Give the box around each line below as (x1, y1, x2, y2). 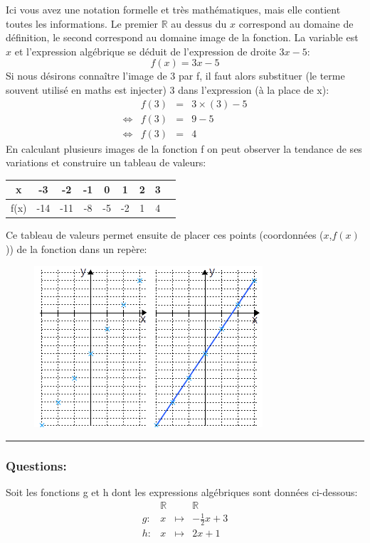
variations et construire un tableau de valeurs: (6, 155, 206, 170)
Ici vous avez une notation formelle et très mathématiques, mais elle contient (6, 2, 341, 16)
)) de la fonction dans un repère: (6, 241, 147, 256)
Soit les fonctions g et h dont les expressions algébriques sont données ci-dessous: (6, 485, 358, 500)
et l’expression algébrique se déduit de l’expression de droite (14, 43, 276, 58)
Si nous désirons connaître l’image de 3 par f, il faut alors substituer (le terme (6, 68, 345, 83)
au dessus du (171, 16, 227, 31)
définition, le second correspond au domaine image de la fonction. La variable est (6, 30, 359, 45)
